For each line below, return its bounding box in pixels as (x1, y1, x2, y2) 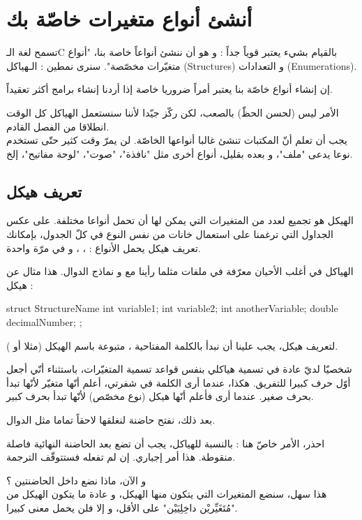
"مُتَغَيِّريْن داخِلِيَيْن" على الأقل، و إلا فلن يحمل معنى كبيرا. (6, 500, 238, 514)
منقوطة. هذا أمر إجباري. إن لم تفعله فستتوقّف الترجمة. (6, 450, 236, 464)
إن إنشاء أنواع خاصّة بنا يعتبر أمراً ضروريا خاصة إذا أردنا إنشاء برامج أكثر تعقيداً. (6, 82, 333, 96)
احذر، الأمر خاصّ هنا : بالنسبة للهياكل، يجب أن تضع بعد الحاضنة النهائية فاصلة (6, 436, 325, 450)
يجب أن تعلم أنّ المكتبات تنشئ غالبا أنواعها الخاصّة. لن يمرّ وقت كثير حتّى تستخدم (6, 133, 348, 147)
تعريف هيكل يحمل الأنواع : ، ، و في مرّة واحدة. (6, 240, 201, 255)
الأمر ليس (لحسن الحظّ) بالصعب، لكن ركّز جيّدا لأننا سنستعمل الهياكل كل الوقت (6, 105, 339, 119)
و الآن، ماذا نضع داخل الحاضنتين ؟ (6, 473, 146, 487)
